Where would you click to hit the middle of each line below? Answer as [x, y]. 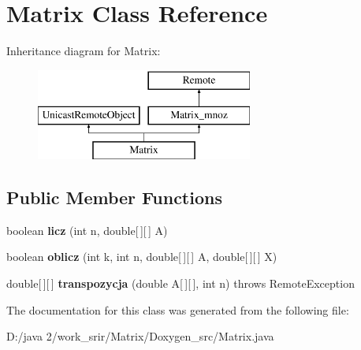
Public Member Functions [114, 197]
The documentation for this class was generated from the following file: [178, 309]
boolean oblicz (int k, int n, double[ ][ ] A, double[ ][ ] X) [142, 257]
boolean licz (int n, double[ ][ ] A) [87, 230]
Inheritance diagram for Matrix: [84, 51]
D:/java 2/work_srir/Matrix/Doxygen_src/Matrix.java [140, 336]
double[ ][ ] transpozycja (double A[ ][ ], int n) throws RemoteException [180, 283]
